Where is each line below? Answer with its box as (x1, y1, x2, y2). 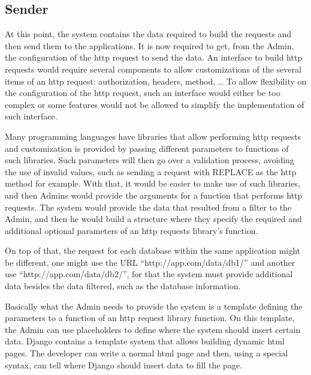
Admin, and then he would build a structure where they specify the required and (5, 212, 302, 225)
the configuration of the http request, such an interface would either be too (5, 86, 280, 99)
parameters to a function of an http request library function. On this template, (5, 311, 295, 324)
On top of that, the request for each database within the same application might (5, 244, 301, 257)
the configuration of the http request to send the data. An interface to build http (5, 51, 303, 64)
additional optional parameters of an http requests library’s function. (5, 224, 258, 236)
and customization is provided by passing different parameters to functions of (5, 142, 289, 154)
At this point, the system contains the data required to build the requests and (5, 28, 292, 40)
